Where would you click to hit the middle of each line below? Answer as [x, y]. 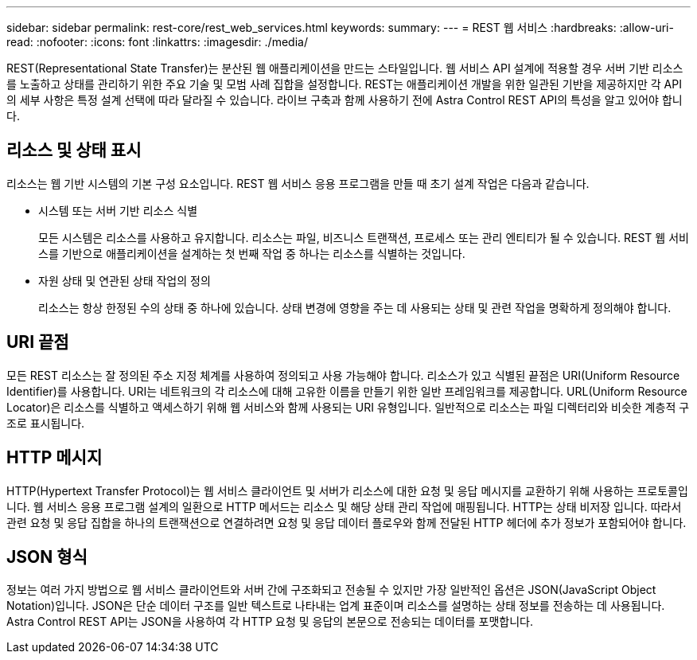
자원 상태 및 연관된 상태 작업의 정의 [125, 280]
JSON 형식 [47, 557]
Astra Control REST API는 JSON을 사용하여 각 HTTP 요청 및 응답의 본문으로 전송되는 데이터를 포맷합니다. [270, 622]
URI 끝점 [38, 342]
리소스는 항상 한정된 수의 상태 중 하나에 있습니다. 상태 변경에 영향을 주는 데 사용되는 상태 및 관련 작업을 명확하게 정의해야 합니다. [355, 307]
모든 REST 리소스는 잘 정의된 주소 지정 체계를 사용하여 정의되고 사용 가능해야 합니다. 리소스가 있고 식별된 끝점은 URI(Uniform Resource [343, 375]
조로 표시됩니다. [46, 423]
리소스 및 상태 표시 [74, 150]
